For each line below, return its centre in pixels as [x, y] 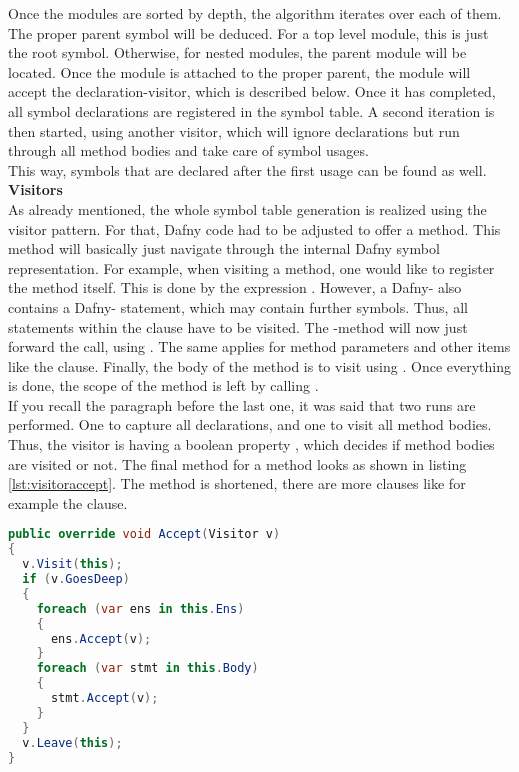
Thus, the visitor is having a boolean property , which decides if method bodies [251, 444]
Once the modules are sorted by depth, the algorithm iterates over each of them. [255, 13]
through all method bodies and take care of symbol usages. [188, 150]
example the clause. [68, 502]
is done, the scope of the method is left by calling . [163, 385]
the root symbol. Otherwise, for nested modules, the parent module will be [237, 52]
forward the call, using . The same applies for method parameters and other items [259, 346]
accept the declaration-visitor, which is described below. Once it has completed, [252, 91]
